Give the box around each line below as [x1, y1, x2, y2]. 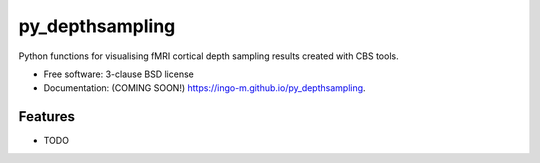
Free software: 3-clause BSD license [43, 68, 194, 80]
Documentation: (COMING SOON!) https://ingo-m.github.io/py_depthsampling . [43, 82, 366, 94]
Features [18, 108, 75, 125]
